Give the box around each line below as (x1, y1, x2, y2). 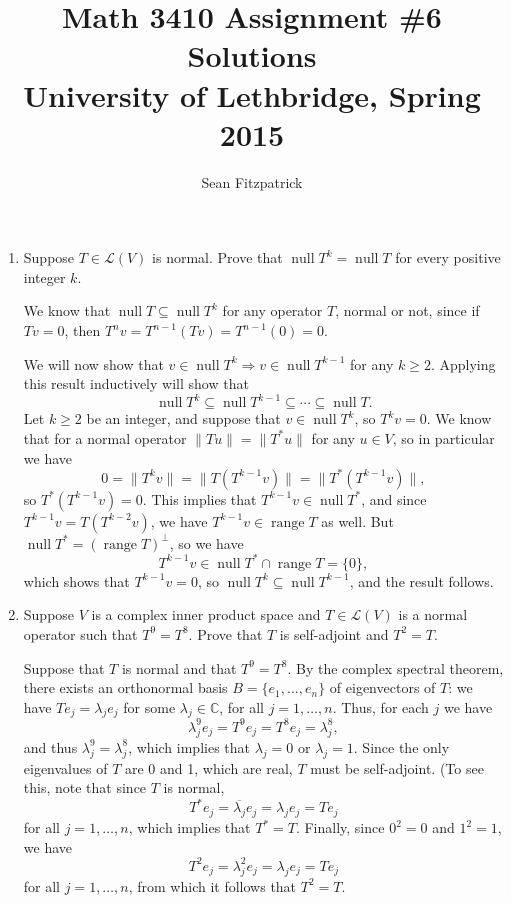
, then (64, 320, 101, 341)
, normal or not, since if (335, 300, 480, 321)
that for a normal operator (23, 427, 187, 448)
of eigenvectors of (329, 677, 436, 698)
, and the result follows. (349, 570, 494, 591)
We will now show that (23, 353, 164, 374)
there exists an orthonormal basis (23, 677, 228, 698)
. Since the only (353, 736, 450, 757)
